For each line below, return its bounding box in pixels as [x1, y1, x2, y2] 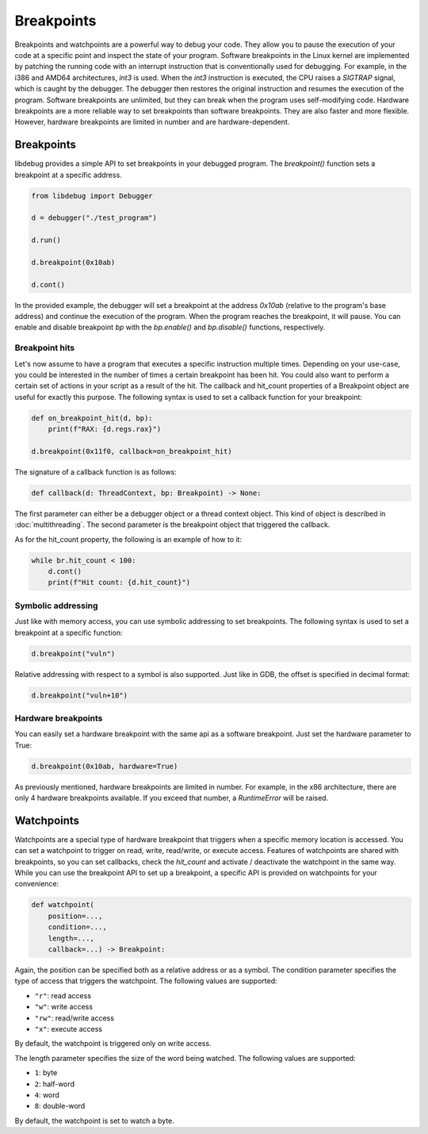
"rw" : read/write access [34, 1013, 115, 1023]
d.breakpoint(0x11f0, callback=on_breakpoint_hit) [31, 447, 233, 456]
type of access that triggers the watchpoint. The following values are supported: [14, 976, 277, 986]
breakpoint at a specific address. [14, 170, 122, 179]
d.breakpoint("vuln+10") [31, 690, 128, 700]
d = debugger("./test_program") [31, 213, 158, 222]
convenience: [14, 879, 59, 889]
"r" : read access [34, 990, 91, 1000]
